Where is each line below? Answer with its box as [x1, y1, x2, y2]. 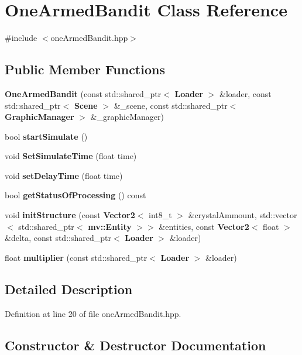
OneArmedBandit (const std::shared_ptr [5, 87, 162, 99]
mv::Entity [88, 220, 132, 232]
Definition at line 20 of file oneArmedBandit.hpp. [5, 307, 181, 319]
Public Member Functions [5, 60, 165, 78]
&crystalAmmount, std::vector [188, 209, 297, 221]
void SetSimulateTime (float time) [5, 150, 137, 162]
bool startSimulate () [5, 130, 88, 142]
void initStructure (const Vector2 [5, 209, 135, 221]
